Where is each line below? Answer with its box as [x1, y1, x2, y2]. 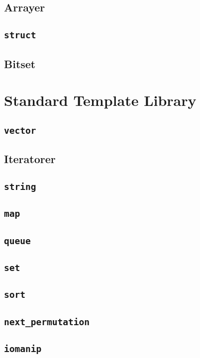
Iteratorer [4, 151, 56, 167]
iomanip [4, 343, 42, 354]
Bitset [4, 56, 36, 71]
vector [4, 125, 36, 136]
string [4, 181, 36, 192]
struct [4, 30, 36, 41]
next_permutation [4, 316, 90, 327]
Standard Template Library [4, 90, 197, 110]
